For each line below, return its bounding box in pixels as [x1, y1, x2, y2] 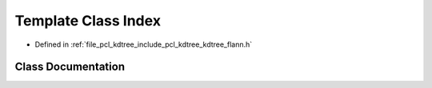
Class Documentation [14, 60, 126, 74]
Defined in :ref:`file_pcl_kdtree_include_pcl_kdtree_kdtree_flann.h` [34, 40, 253, 49]
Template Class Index [14, 12, 162, 29]
